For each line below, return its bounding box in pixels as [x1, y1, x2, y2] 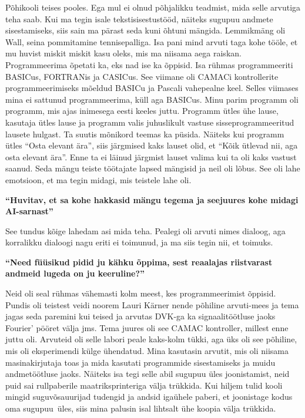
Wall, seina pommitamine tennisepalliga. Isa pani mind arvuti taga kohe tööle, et [5, 35, 298, 48]
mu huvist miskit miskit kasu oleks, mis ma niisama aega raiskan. [5, 47, 242, 59]
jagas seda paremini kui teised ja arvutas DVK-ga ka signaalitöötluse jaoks [5, 310, 276, 322]
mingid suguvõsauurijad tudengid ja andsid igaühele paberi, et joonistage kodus [5, 390, 293, 403]
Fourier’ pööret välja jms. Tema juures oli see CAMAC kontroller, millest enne [5, 321, 289, 333]
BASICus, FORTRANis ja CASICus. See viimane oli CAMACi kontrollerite [5, 70, 279, 82]
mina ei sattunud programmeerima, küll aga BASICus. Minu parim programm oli [5, 93, 299, 105]
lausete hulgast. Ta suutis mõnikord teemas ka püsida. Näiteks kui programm [5, 127, 284, 140]
